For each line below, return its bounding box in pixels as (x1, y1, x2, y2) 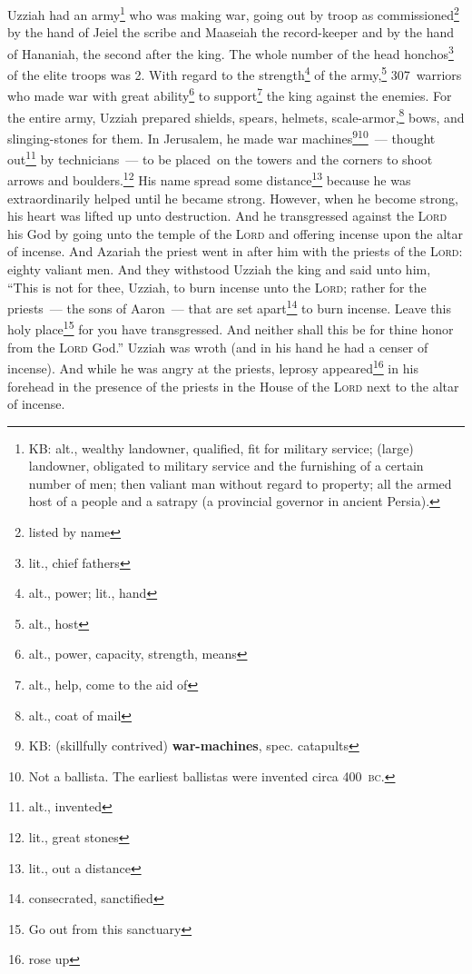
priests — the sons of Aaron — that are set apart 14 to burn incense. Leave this (7, 296, 451, 317)
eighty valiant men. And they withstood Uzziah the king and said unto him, (7, 259, 431, 278)
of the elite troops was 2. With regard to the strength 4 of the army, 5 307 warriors (7, 63, 462, 84)
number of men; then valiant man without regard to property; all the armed (28, 473, 452, 492)
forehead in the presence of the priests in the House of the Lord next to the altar (7, 376, 459, 395)
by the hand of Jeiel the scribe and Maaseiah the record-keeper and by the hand (7, 23, 455, 42)
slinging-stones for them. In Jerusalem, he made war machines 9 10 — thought (7, 125, 436, 147)
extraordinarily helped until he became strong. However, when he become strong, (7, 188, 458, 207)
